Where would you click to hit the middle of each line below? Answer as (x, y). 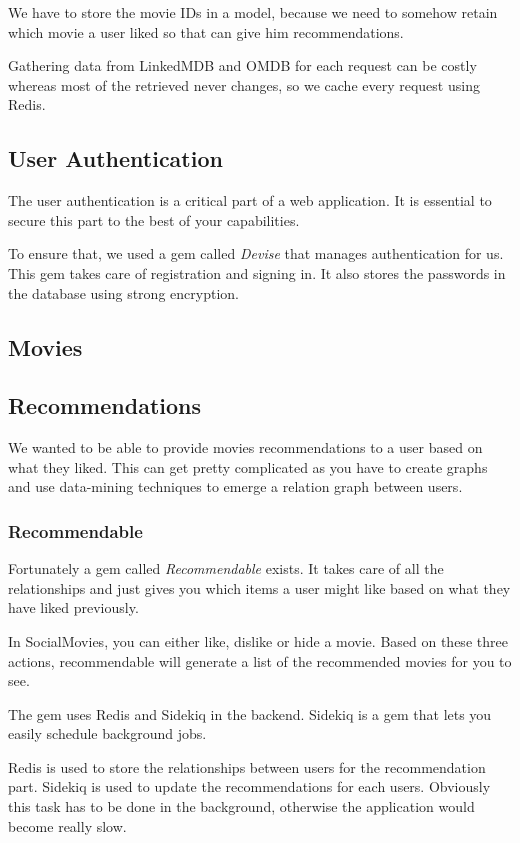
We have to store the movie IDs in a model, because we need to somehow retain (253, 12)
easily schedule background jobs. (107, 733)
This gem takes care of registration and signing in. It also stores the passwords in (257, 272)
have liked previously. (73, 607)
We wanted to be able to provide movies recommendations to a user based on (245, 447)
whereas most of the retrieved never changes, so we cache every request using (244, 84)
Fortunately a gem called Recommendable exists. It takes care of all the (226, 568)
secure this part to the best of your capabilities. (154, 219)
